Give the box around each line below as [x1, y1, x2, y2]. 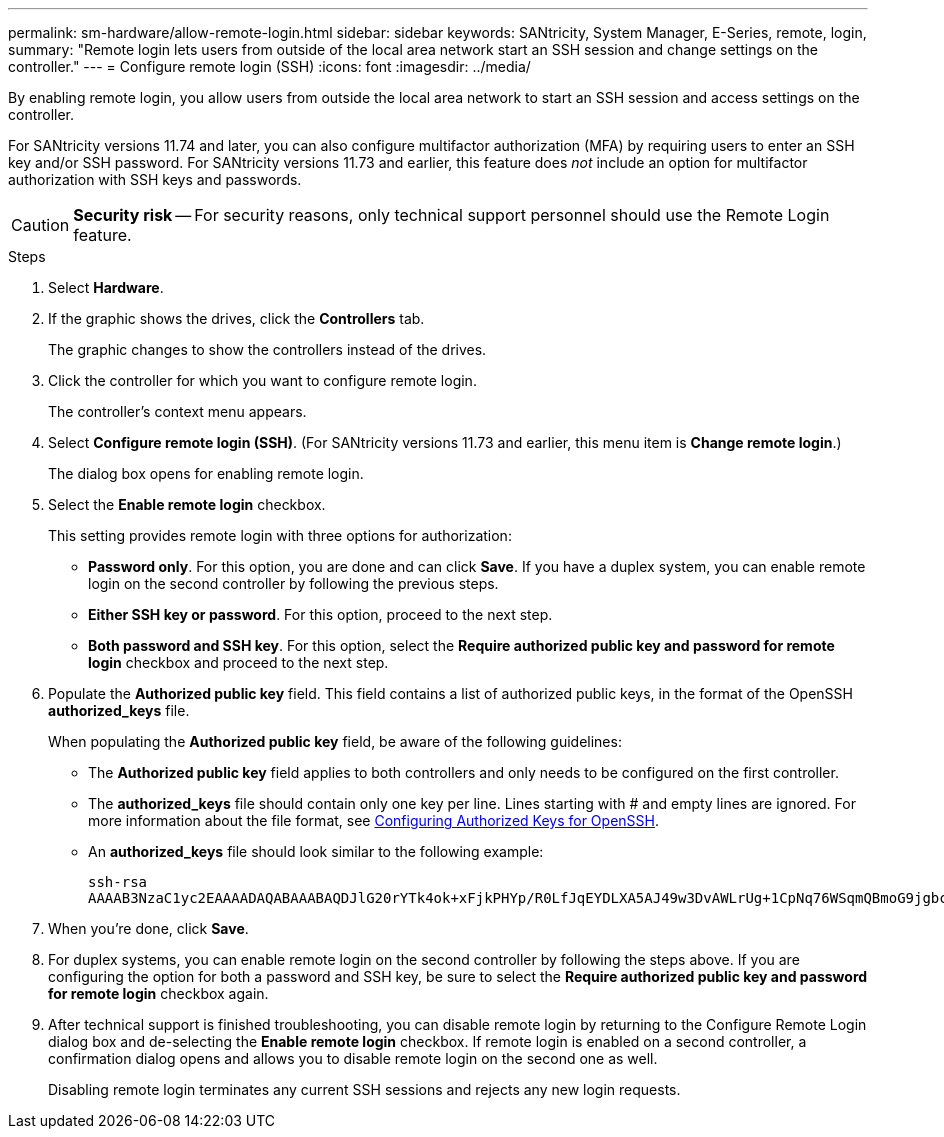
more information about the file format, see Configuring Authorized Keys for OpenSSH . [88, 812, 659, 829]
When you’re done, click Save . [48, 920, 249, 937]
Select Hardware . [48, 279, 164, 296]
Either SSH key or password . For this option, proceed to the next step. [88, 606, 553, 623]
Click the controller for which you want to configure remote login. [48, 372, 477, 389]
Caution [11, 215, 70, 235]
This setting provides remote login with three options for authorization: [48, 527, 512, 544]
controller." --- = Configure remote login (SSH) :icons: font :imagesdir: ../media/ [8, 58, 531, 75]
